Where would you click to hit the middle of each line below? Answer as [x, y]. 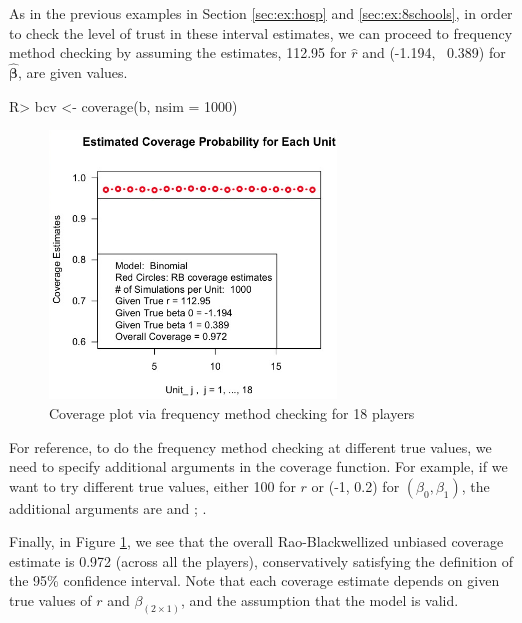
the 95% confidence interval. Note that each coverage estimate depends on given [254, 580]
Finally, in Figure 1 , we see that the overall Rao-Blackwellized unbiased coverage [256, 541]
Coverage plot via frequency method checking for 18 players [232, 412]
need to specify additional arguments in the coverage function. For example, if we [258, 466]
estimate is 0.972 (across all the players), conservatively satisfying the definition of [261, 560]
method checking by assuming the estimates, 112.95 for [178, 52]
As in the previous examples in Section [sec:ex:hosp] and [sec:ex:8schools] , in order [261, 13]
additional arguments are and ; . [108, 507]
